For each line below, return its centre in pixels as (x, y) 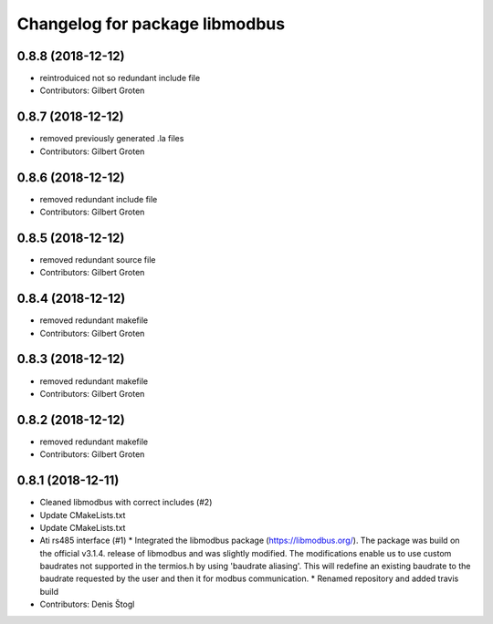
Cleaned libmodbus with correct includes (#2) (126, 503)
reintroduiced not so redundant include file (120, 78)
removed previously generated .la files (112, 139)
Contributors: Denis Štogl (87, 604)
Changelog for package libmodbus (151, 24)
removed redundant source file (98, 259)
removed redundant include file (99, 199)
